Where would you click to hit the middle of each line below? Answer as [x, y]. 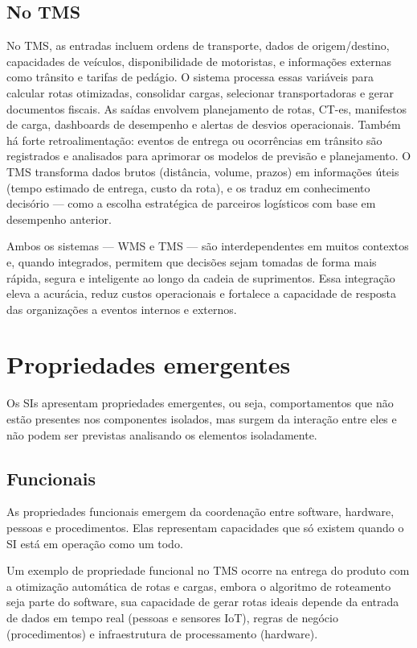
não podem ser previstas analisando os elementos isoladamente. [162, 434]
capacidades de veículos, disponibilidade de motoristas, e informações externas [199, 61]
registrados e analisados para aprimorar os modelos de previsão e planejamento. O [209, 156]
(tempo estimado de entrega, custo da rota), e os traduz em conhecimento [188, 187]
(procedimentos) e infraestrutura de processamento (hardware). [162, 633]
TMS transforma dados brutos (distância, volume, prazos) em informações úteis [203, 171]
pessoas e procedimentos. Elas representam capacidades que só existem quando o [205, 527]
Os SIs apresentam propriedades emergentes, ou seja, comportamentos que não [200, 403]
